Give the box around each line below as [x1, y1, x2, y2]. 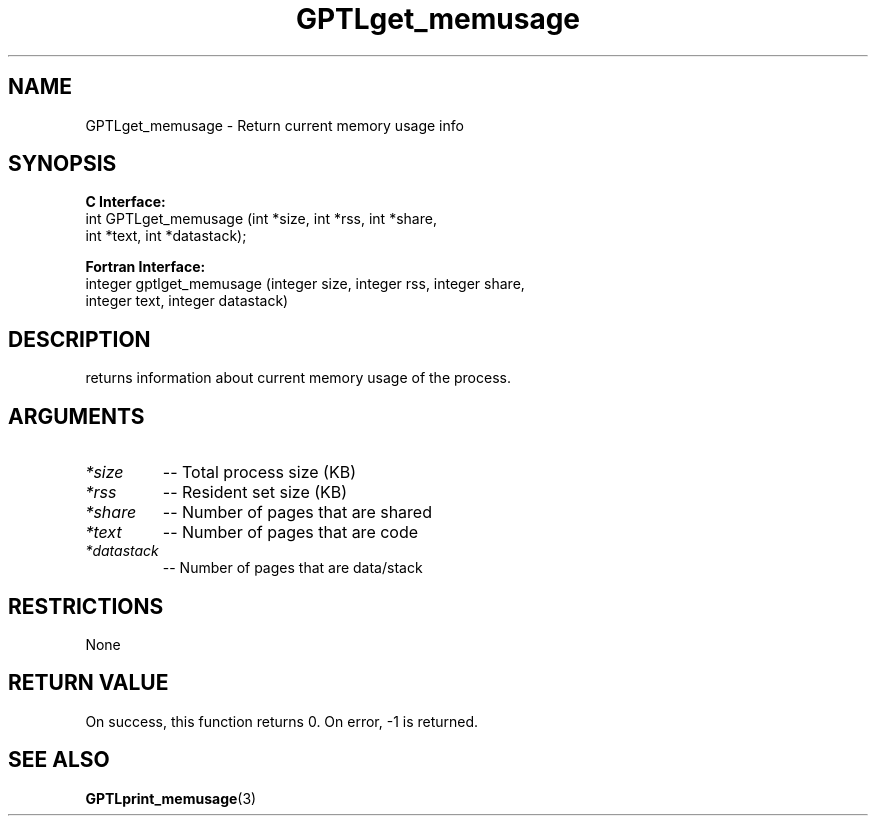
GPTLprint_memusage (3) [85, 789, 257, 807]
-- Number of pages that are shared [162, 502, 432, 523]
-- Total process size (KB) [162, 462, 356, 483]
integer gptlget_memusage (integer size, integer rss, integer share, [85, 275, 525, 293]
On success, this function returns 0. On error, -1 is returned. [85, 712, 479, 730]
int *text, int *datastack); [85, 227, 247, 245]
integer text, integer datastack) [85, 292, 289, 310]
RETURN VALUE [8, 670, 169, 696]
